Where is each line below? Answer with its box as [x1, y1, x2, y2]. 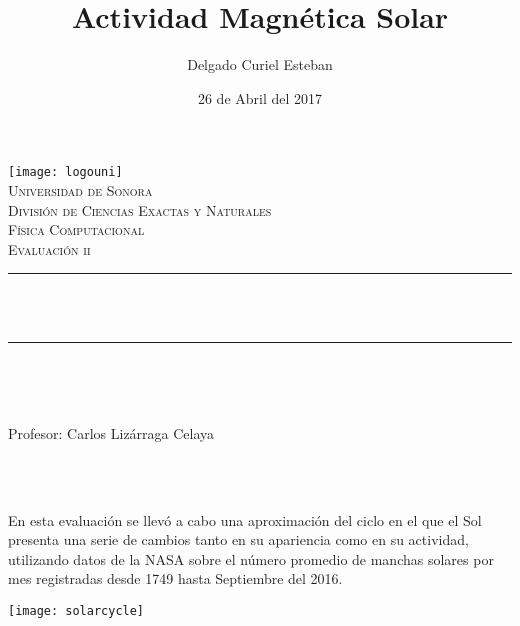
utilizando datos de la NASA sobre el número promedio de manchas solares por [8, 548, 494, 569]
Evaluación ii [8, 238, 91, 259]
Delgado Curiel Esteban [187, 54, 333, 75]
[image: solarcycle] [8, 603, 145, 618]
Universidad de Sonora [8, 179, 153, 200]
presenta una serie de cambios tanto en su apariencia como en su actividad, [8, 529, 469, 550]
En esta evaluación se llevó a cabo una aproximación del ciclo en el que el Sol [8, 509, 482, 530]
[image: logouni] [8, 165, 123, 180]
